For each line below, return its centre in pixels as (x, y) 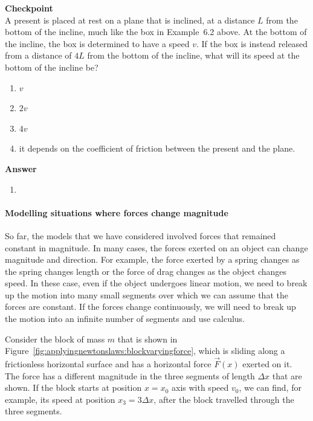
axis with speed (200, 387)
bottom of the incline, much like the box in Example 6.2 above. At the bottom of (156, 32)
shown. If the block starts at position (73, 387)
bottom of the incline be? (52, 67)
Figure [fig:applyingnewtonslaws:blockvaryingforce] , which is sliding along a (145, 351)
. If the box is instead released (252, 43)
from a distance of (38, 55)
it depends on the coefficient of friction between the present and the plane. (157, 148)
